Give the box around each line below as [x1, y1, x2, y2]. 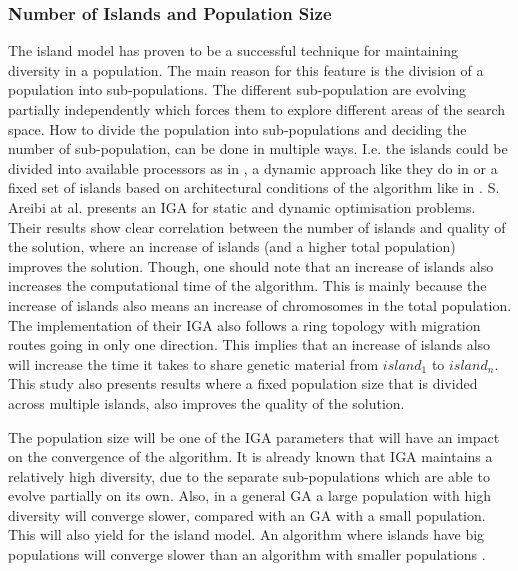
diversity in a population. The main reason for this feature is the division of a [8, 59, 484, 80]
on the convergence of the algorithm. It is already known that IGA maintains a [8, 446, 493, 467]
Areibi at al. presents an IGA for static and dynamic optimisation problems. [8, 196, 476, 217]
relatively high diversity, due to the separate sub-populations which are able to [8, 465, 490, 486]
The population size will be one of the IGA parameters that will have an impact [8, 426, 500, 447]
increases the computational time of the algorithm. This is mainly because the [8, 275, 487, 296]
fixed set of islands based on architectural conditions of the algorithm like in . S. [8, 177, 500, 198]
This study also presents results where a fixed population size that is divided [8, 373, 478, 394]
